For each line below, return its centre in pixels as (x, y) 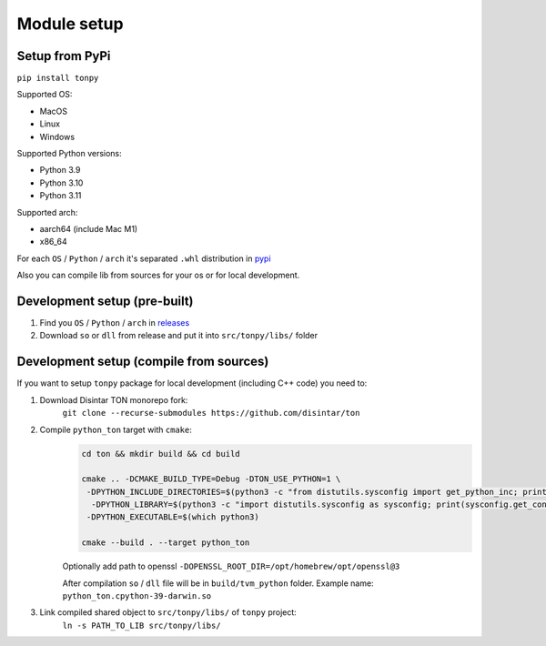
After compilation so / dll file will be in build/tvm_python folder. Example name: (218, 583)
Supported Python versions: (69, 154)
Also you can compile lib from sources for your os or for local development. (158, 275)
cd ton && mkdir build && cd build (161, 454)
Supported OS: (45, 95)
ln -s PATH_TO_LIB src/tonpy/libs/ (142, 625)
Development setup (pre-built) (105, 301)
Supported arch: (47, 212)
